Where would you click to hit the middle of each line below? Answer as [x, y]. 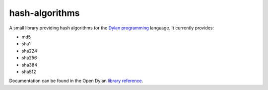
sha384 [29, 65]
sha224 [29, 51]
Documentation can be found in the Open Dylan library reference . [76, 81]
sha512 [29, 72]
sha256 [29, 58]
